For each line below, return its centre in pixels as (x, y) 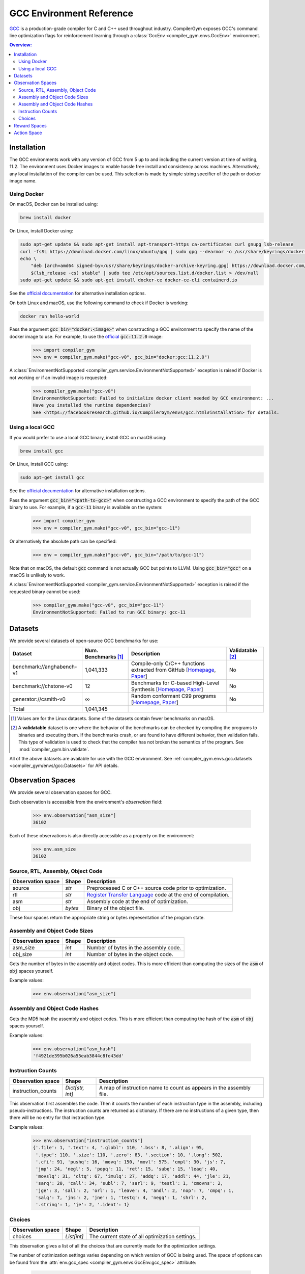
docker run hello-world (50, 316)
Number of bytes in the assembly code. (134, 948)
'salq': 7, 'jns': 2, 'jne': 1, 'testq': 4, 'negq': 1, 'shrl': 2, (121, 1197)
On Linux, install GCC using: (39, 464)
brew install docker (45, 218)
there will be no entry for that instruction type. (58, 1118)
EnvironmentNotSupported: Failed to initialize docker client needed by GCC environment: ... (154, 398)
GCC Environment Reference (71, 13)
